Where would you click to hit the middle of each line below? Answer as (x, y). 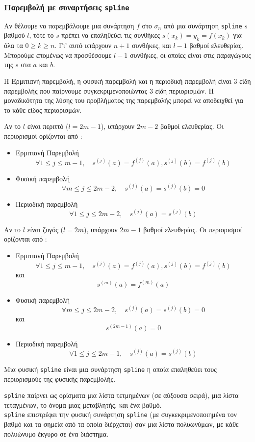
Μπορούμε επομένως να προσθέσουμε (58, 55)
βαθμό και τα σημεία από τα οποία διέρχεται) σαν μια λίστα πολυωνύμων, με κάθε (121, 424)
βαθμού (14, 35)
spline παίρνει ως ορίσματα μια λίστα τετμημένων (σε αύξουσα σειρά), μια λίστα (121, 395)
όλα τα (13, 45)
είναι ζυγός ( (45, 229)
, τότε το (41, 35)
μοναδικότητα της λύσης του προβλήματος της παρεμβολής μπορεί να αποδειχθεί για (124, 100)
